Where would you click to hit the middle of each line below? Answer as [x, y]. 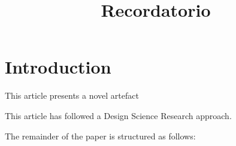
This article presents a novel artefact [72, 95]
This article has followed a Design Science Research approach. [118, 115]
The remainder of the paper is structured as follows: [100, 136]
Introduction [58, 67]
